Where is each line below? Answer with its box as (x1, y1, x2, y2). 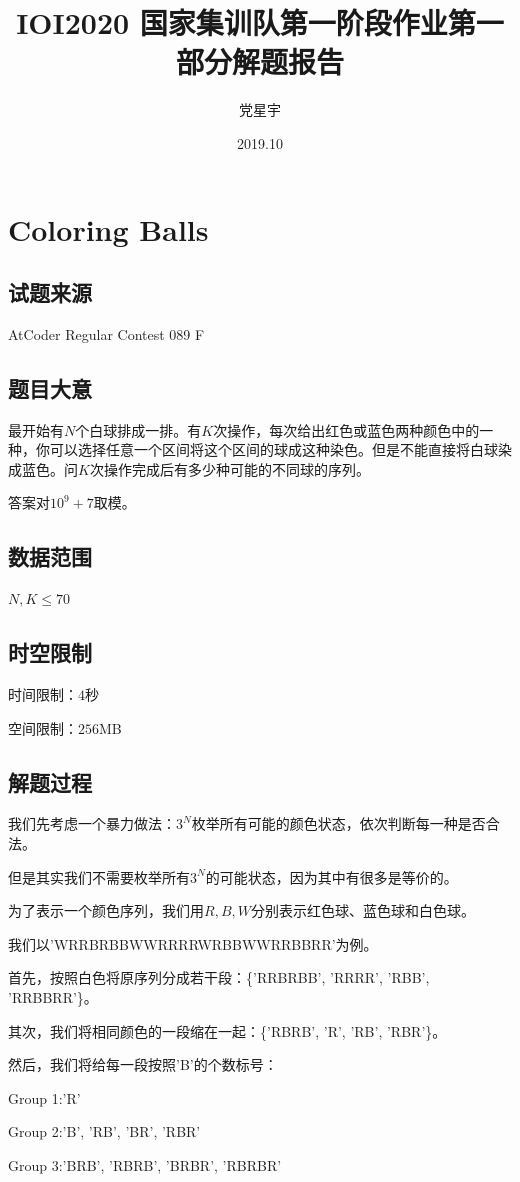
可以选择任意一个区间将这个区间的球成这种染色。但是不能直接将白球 (49, 439, 498, 460)
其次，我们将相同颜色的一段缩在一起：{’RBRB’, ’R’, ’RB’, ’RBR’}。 (8, 1020, 447, 1041)
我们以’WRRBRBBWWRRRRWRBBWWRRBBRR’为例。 (8, 933, 378, 954)
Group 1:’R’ (8, 1087, 81, 1108)
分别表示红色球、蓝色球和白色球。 (250, 900, 475, 921)
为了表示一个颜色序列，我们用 (8, 900, 204, 921)
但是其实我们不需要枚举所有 (8, 866, 190, 887)
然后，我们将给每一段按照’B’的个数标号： (8, 1054, 278, 1075)
